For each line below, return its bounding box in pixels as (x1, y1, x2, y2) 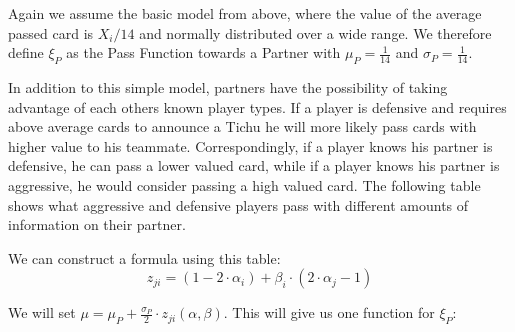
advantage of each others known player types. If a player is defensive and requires (8, 96, 507, 117)
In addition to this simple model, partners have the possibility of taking (8, 76, 448, 97)
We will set (8, 302, 76, 323)
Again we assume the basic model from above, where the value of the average (8, 3, 482, 23)
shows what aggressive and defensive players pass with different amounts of (8, 194, 469, 215)
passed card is (8, 22, 94, 43)
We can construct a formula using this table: (8, 247, 281, 268)
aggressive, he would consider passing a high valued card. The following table (8, 174, 481, 195)
